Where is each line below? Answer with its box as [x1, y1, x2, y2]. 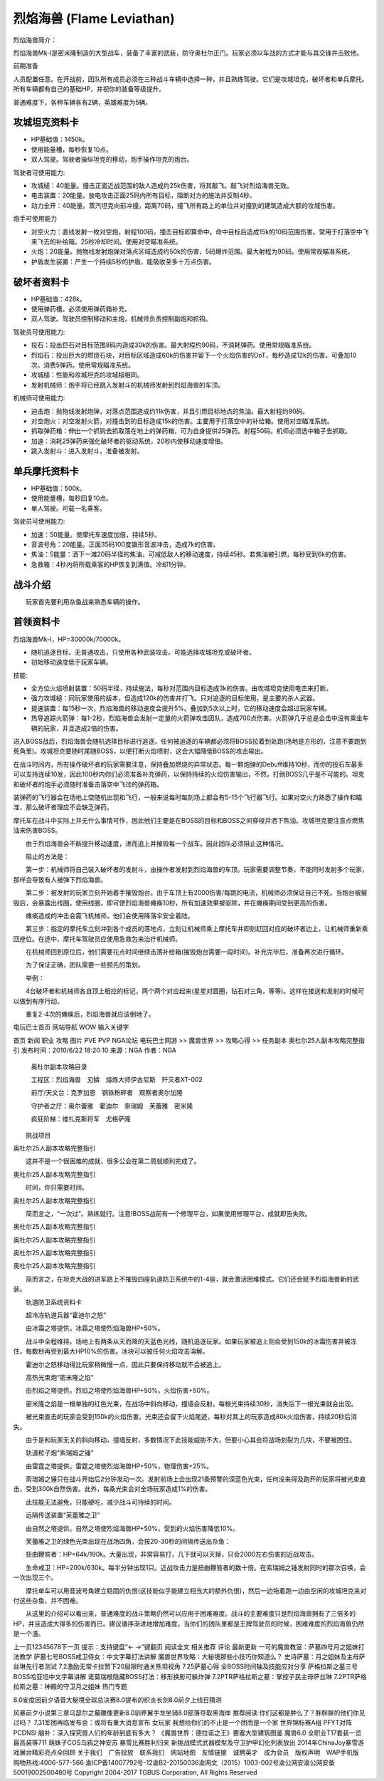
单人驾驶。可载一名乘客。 [31, 504, 106, 512]
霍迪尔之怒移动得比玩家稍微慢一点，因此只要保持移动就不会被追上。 [25, 1360, 225, 1369]
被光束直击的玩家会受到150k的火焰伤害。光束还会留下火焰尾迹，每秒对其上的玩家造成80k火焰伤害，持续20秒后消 [25, 1413, 358, 1421]
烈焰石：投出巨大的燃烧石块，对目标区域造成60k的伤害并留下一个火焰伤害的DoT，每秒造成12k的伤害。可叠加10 [31, 351, 357, 359]
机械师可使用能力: [13, 394, 65, 403]
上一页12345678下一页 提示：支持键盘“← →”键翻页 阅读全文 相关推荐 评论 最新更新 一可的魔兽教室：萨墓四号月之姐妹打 [13, 1642, 365, 1651]
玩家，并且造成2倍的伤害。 [43, 724, 122, 732]
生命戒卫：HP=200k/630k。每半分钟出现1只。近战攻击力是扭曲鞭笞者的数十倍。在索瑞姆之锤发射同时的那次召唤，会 [25, 1563, 366, 1572]
